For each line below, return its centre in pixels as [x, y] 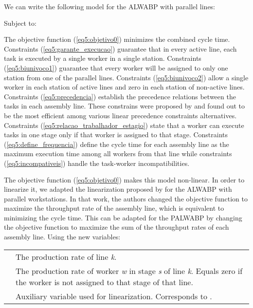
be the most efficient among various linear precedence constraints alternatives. [120, 115]
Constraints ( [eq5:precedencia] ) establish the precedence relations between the [120, 96]
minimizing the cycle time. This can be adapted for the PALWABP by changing [123, 217]
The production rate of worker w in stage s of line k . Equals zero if [129, 271]
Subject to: [20, 23]
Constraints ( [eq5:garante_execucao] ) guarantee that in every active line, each [120, 48]
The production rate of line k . [66, 256]
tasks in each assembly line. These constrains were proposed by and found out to [124, 106]
